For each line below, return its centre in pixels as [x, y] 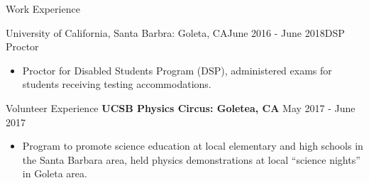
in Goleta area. [55, 173]
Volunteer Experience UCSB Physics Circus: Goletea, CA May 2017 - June [181, 107]
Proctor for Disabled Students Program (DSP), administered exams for [177, 70]
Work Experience [43, 9]
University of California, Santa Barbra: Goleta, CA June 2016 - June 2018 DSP [175, 32]
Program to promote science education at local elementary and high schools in [193, 146]
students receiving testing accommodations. [117, 84]
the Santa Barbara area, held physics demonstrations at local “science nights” [191, 159]
